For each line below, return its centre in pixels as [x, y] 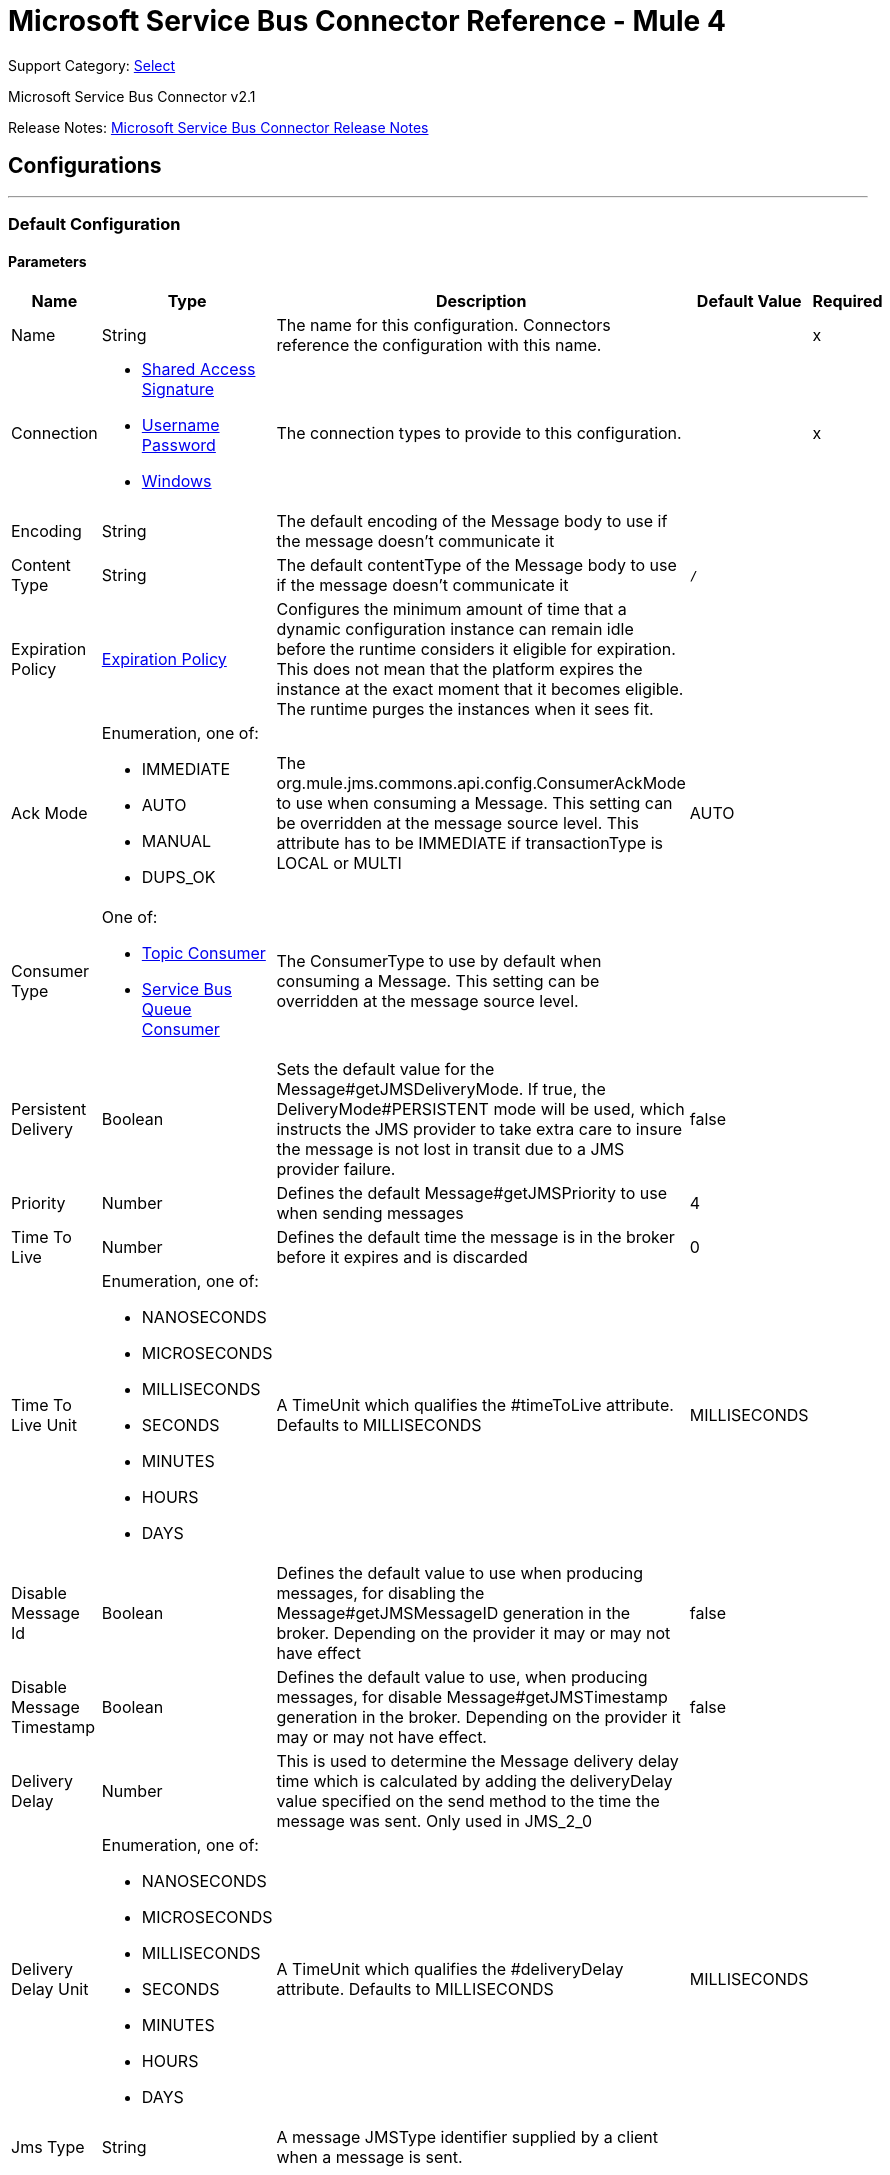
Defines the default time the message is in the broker [475, 1237]
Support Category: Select [92, 65]
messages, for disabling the [380, 1593]
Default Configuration [94, 223]
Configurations [85, 166]
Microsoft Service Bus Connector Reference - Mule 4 [367, 21]
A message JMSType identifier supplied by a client [467, 2137]
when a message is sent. [369, 2157]
